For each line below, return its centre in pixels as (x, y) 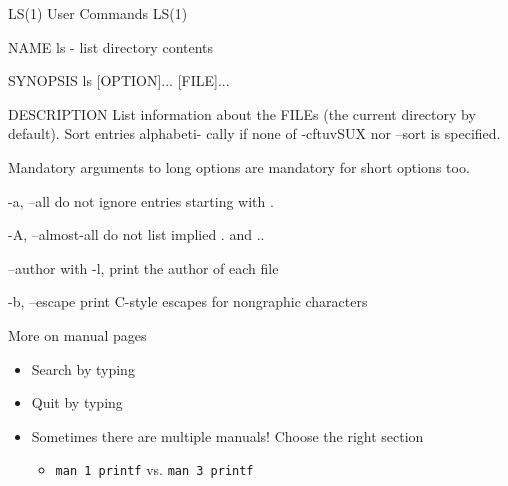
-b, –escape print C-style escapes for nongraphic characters (188, 301)
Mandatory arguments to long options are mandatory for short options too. (239, 166)
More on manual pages (77, 334)
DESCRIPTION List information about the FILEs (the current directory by (242, 113)
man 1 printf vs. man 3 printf (154, 469)
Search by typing (83, 368)
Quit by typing (77, 402)
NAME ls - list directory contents (111, 46)
